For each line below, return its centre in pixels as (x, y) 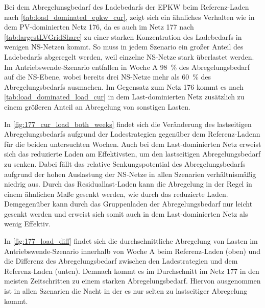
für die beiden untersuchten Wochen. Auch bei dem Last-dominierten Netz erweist (133, 144)
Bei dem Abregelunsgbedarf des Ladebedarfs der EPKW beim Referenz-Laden (127, 7)
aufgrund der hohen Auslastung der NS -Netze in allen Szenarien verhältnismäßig (130, 174)
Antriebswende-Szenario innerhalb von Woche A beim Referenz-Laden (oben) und (132, 251)
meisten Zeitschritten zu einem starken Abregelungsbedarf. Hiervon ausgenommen (132, 281)
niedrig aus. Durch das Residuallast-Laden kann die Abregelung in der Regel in (128, 184)
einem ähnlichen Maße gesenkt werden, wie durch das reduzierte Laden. (116, 194)
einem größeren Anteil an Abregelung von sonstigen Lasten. (97, 106)
